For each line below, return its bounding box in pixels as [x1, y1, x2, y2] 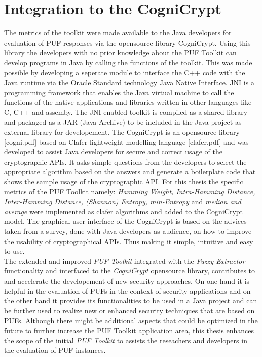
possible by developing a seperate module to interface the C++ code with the [4, 67, 245, 77]
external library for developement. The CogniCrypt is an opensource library [4, 127, 240, 137]
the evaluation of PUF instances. [4, 345, 106, 355]
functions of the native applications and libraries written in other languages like [4, 97, 252, 107]
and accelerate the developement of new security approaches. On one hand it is [4, 275, 250, 286]
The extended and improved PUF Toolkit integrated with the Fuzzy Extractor [4, 255, 245, 266]
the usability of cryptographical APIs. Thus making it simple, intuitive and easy [4, 235, 253, 246]
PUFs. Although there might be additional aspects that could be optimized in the [4, 315, 258, 326]
